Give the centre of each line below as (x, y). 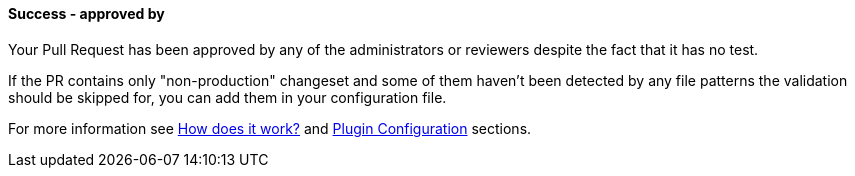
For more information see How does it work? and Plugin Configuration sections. (270, 128)
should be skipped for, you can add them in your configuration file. (227, 97)
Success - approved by (86, 13)
